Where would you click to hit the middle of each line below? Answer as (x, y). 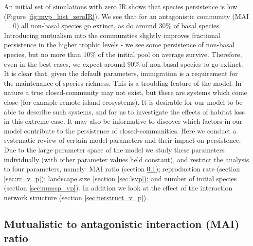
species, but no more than (43, 54)
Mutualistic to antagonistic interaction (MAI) (122, 223)
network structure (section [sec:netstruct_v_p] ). (76, 197)
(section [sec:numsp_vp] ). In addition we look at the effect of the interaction (118, 188)
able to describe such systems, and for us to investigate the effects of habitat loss (125, 111)
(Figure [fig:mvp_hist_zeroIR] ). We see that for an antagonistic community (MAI (126, 16)
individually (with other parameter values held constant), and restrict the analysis (126, 159)
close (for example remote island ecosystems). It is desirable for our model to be (123, 102)
